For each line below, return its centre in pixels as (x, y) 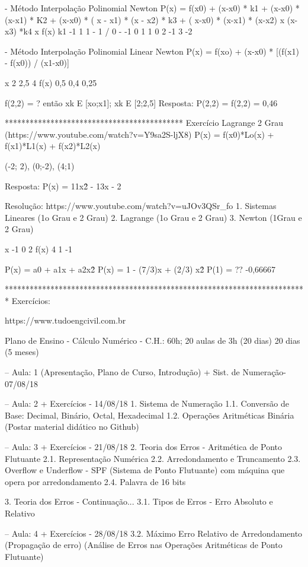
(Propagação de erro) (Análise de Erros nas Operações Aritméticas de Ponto (144, 545)
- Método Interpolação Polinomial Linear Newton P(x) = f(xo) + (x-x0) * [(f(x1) (152, 51)
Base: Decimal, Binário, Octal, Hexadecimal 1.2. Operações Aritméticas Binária (150, 415)
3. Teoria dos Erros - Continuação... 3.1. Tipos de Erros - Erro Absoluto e (139, 501)
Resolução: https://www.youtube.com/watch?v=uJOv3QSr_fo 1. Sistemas (141, 206)
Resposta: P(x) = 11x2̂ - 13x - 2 (63, 186)
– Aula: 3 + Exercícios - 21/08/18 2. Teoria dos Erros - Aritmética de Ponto (144, 447)
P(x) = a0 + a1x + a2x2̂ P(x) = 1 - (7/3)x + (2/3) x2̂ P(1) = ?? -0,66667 (140, 269)
